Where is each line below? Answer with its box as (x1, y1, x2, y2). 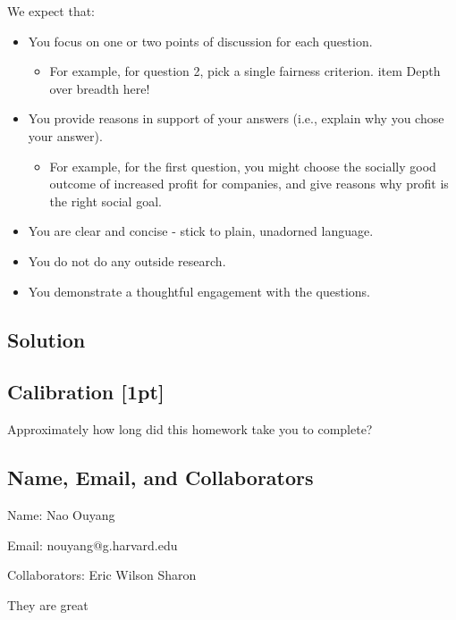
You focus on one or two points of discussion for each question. (28, 31, 373, 50)
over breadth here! (49, 79, 150, 97)
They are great (7, 595, 89, 614)
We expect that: (7, 2, 95, 20)
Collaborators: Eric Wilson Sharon (7, 566, 197, 584)
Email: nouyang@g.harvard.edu (7, 535, 178, 554)
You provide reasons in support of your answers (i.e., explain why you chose (28, 109, 444, 128)
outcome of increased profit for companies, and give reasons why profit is (49, 174, 449, 193)
